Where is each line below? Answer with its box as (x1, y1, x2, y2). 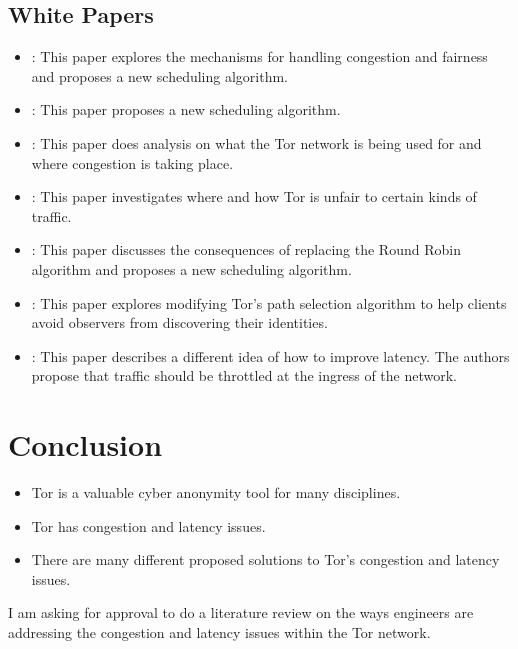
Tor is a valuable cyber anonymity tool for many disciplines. (31, 482, 401, 503)
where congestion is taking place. (31, 152, 234, 173)
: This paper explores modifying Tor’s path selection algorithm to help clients (31, 292, 507, 313)
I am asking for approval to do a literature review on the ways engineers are (8, 602, 474, 623)
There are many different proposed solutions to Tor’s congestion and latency (31, 549, 500, 570)
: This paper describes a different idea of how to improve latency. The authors (31, 345, 510, 366)
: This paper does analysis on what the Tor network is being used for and (31, 132, 482, 153)
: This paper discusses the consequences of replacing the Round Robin (31, 239, 461, 260)
